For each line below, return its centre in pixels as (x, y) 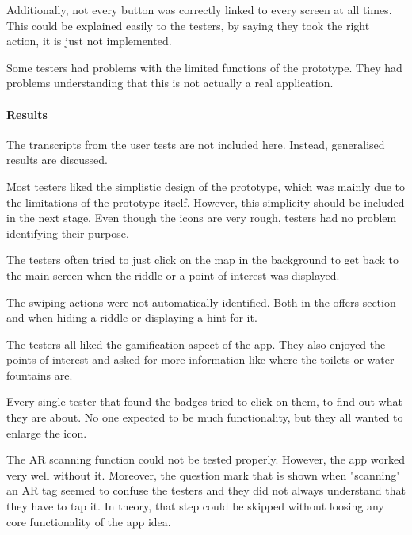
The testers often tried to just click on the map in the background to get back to (202, 260)
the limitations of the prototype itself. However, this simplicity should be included (206, 202)
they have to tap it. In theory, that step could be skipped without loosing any (195, 506)
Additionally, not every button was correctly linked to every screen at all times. (199, 10)
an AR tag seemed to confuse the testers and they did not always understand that (206, 490)
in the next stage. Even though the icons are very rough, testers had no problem (202, 218)
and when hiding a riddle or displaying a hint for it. (132, 317)
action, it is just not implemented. (89, 41)
